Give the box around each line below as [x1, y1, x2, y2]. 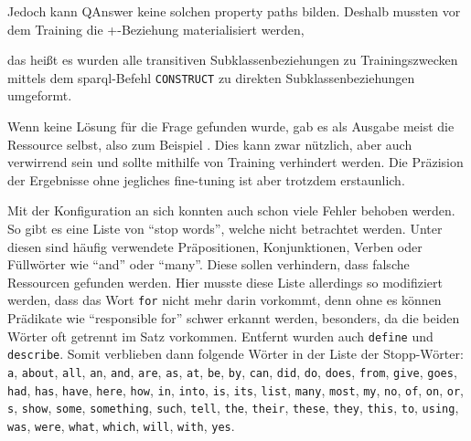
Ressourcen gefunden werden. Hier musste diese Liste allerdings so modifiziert [7, 272, 443, 291]
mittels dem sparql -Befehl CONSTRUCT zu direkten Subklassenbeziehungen [7, 68, 415, 87]
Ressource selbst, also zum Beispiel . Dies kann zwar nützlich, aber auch [7, 134, 412, 153]
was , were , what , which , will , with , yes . [7, 415, 235, 435]
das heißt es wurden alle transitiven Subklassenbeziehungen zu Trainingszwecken [7, 50, 458, 69]
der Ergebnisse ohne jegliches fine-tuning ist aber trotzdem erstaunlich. [7, 170, 405, 189]
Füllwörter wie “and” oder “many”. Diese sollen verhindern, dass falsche [7, 255, 410, 274]
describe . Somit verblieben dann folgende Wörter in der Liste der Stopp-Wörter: [7, 344, 464, 363]
